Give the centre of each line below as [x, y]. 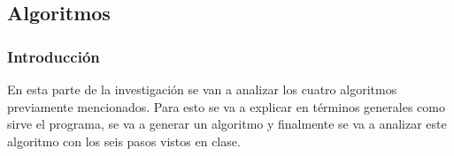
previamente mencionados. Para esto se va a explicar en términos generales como [226, 106]
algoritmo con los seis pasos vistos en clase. [124, 141]
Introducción [54, 56]
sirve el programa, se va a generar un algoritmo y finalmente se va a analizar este [227, 124]
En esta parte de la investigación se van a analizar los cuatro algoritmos [202, 89]
